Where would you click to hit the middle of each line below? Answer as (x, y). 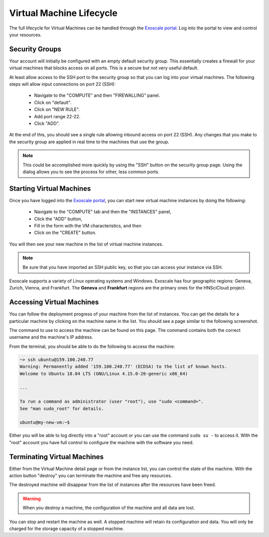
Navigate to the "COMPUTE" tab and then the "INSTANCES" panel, (103, 212)
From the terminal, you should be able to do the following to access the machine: (92, 346)
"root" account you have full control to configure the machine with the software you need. (101, 442)
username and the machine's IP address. (51, 337)
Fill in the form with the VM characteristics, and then (88, 226)
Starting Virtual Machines (50, 188)
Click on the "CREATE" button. (65, 233)
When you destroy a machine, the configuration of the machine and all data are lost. (109, 508)
